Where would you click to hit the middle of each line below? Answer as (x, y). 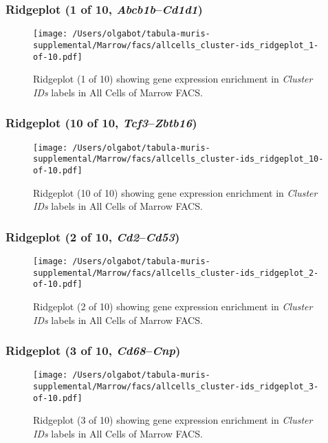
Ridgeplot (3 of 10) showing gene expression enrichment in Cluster (173, 420)
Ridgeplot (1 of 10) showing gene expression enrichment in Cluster (173, 79)
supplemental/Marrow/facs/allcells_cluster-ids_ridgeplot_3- (176, 387)
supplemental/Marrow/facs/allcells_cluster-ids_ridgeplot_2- (176, 273)
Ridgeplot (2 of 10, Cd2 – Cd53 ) (93, 236)
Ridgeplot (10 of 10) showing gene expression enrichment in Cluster (175, 192)
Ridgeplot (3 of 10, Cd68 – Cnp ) (93, 350)
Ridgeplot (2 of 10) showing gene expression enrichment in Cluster (173, 306)
